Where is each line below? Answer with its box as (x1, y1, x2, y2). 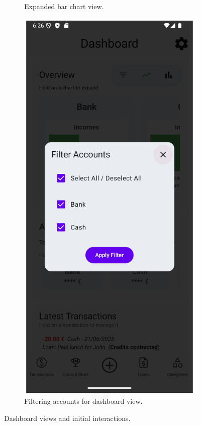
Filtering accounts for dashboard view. (24, 395, 143, 406)
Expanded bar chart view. (24, 1, 104, 11)
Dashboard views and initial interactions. (4, 412, 131, 423)
